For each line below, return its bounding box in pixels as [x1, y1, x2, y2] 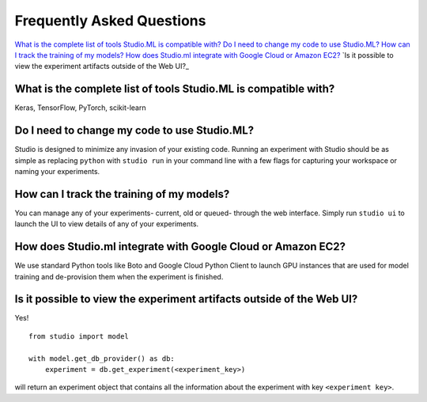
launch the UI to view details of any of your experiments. [14, 219, 199, 229]
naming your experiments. [14, 166, 100, 176]
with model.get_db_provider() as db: [28, 354, 176, 363]
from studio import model [28, 332, 130, 340]
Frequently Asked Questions [14, 12, 206, 29]
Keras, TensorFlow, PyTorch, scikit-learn [14, 103, 146, 112]
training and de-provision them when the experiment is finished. [14, 271, 224, 281]
